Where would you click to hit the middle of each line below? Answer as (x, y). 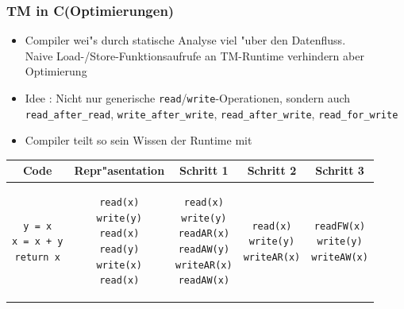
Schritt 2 (272, 170)
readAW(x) (204, 281)
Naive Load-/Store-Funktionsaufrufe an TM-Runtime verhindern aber (194, 55)
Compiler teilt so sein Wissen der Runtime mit (139, 140)
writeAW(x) (340, 257)
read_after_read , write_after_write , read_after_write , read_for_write (212, 113)
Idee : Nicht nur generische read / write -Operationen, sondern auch (188, 98)
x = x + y (38, 242)
